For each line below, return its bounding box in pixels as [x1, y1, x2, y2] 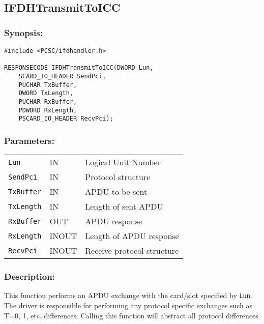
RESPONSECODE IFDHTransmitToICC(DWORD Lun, [4, 64, 154, 72]
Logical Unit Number [85, 156, 161, 168]
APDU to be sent [85, 186, 148, 198]
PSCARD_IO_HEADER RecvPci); [18, 115, 113, 123]
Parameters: [4, 134, 55, 146]
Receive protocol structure [85, 245, 179, 257]
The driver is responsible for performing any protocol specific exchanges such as [4, 300, 253, 310]
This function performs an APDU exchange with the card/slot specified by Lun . [4, 290, 252, 301]
